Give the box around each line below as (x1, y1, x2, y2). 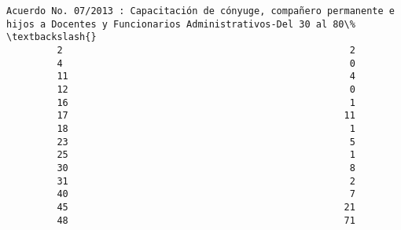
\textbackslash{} (6, 31, 97, 43)
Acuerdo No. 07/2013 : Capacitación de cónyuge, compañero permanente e (6, 5, 395, 16)
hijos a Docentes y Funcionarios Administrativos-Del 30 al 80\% (6, 18, 355, 30)
